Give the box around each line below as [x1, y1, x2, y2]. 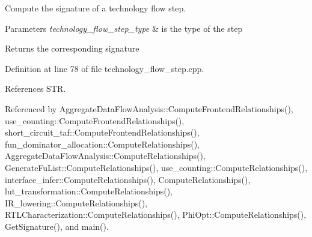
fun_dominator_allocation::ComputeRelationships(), [5, 137, 200, 150]
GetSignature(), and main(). [5, 220, 109, 232]
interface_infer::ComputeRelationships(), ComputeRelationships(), [5, 173, 251, 185]
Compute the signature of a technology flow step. [5, 2, 186, 14]
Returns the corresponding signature [5, 42, 139, 55]
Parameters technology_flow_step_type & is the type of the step [5, 22, 243, 34]
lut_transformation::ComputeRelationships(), [5, 185, 173, 197]
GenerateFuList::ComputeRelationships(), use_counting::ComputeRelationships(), [5, 161, 308, 173]
